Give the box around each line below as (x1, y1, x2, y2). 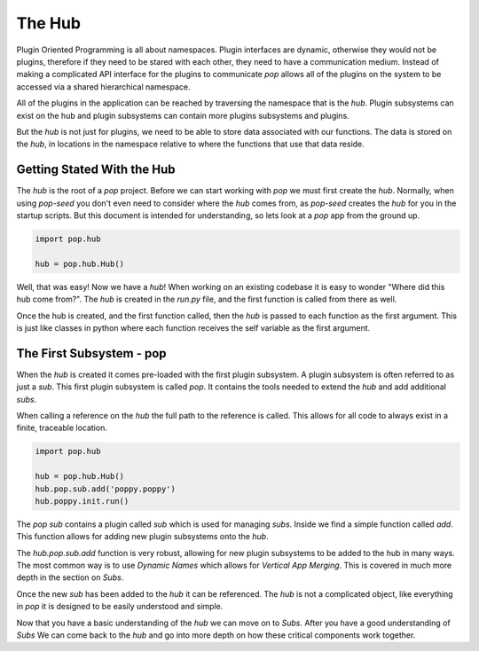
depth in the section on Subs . (16, 572, 124, 583)
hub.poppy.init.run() (35, 496, 130, 506)
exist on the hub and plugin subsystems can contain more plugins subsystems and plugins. (16, 110, 349, 121)
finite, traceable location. (16, 422, 108, 434)
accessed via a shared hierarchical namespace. (16, 81, 191, 92)
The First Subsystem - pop (16, 346, 168, 361)
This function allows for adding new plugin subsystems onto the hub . (16, 531, 270, 542)
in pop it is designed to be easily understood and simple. (16, 601, 224, 612)
